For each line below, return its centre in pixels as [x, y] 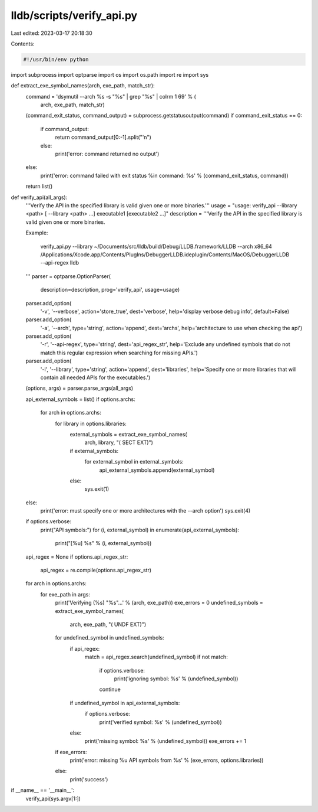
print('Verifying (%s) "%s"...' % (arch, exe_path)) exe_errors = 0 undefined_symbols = [159, 603]
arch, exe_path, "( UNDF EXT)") [108, 624]
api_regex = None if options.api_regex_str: [77, 557]
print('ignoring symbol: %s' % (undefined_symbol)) [176, 679]
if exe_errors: [71, 752]
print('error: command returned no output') [107, 154]
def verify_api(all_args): [39, 197]
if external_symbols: [94, 451]
